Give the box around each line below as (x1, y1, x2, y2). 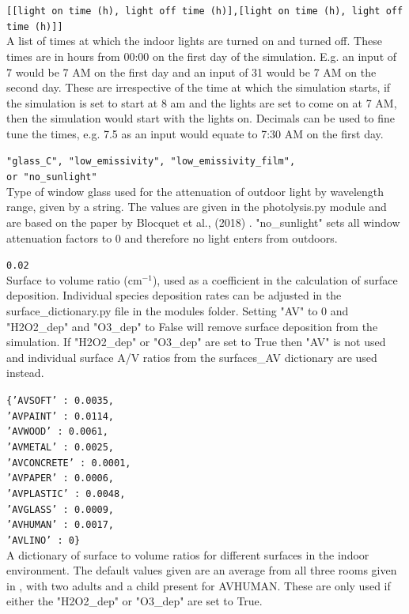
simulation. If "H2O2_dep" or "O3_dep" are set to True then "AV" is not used (6, 333, 386, 350)
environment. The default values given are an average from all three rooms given (6, 562, 397, 578)
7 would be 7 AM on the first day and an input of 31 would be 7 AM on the (6, 63, 377, 80)
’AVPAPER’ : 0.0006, (6, 473, 115, 484)
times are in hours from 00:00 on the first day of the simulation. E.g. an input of (6, 47, 397, 64)
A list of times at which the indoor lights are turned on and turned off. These (6, 32, 382, 49)
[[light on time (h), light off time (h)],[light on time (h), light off (6, 6, 403, 17)
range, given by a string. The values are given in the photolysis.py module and (6, 198, 387, 215)
